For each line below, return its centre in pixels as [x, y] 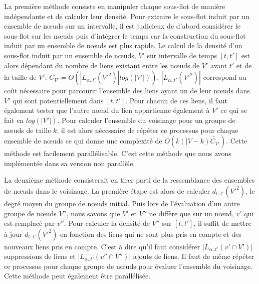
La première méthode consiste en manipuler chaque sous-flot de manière [115, 6]
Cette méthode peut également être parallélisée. [77, 276]
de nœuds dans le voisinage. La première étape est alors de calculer [107, 190]
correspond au [225, 77]
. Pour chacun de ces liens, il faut [177, 100]
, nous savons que [93, 213]
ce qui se [234, 110]
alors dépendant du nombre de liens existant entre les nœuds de [102, 65]
